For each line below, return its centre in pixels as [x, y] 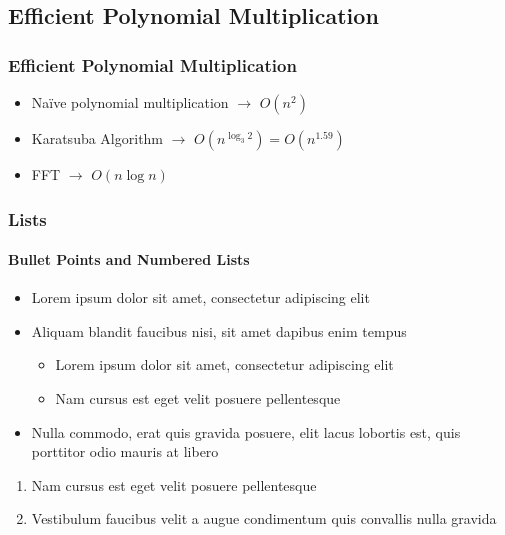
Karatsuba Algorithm [97, 138]
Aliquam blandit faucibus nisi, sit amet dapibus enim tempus [219, 330]
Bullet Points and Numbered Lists [129, 259]
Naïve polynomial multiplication [130, 102]
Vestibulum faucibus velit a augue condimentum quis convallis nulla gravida [264, 518]
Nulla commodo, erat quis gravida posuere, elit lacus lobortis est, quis [246, 431]
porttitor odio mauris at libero [125, 451]
